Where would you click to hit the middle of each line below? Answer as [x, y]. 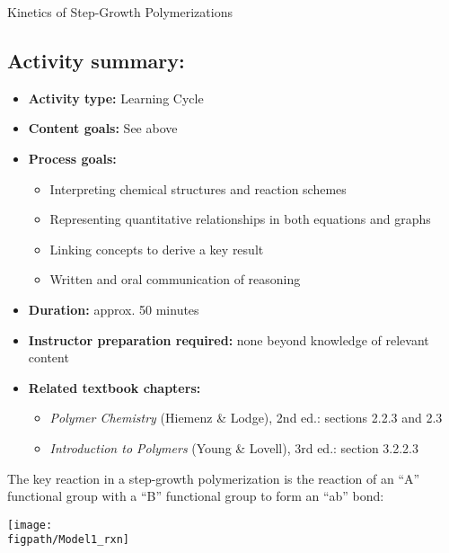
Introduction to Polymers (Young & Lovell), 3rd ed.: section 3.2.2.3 [234, 447]
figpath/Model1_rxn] [69, 540]
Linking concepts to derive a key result [157, 249]
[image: [30, 525]
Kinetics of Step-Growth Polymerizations [120, 12]
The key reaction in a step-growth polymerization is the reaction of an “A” [214, 478]
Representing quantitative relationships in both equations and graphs [240, 219]
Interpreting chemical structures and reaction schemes [198, 188]
